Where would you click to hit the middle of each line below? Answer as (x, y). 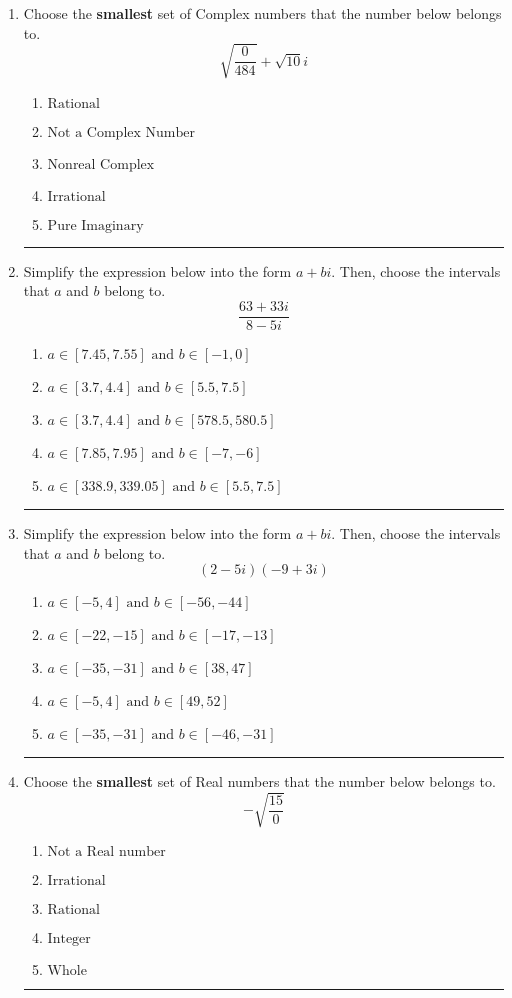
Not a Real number (106, 852)
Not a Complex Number (121, 132)
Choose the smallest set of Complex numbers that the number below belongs (262, 13)
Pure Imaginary (95, 225)
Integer (69, 939)
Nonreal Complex (101, 164)
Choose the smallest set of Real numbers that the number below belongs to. (259, 781)
